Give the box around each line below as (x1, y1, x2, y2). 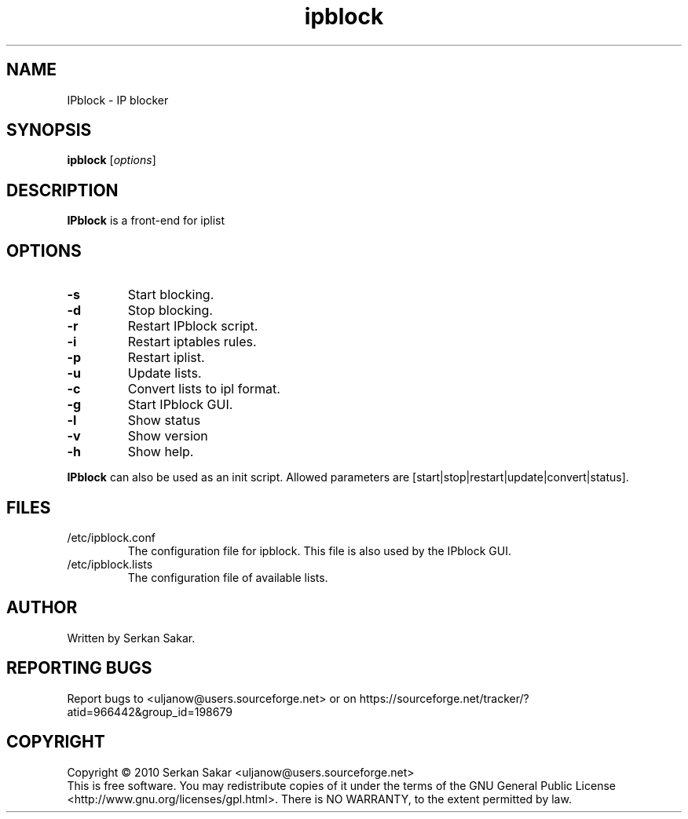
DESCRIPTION (6, 180, 119, 200)
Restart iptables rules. (127, 334, 257, 350)
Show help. (127, 444, 194, 460)
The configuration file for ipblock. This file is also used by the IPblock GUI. (127, 543, 511, 558)
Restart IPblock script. (127, 318, 258, 335)
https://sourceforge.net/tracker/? (359, 691, 529, 705)
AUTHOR (6, 598, 78, 618)
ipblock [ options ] (67, 153, 156, 167)
